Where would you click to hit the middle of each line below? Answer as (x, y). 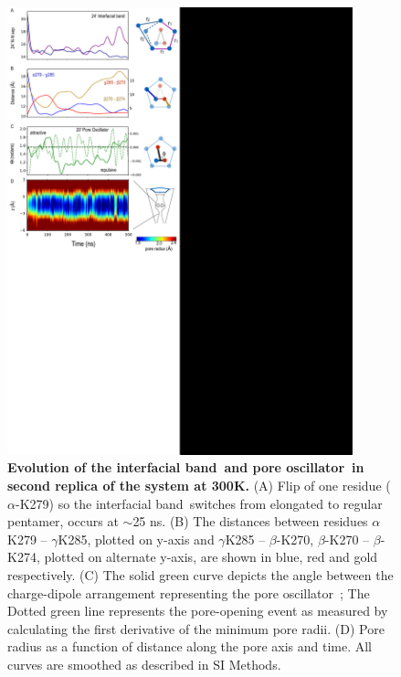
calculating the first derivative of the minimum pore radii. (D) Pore (196, 628)
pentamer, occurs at (63, 521)
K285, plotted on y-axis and (136, 539)
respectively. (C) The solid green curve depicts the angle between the (200, 575)
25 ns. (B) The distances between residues (250, 521)
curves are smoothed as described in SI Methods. (144, 664)
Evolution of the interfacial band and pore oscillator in (186, 467)
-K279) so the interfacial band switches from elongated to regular (199, 503)
